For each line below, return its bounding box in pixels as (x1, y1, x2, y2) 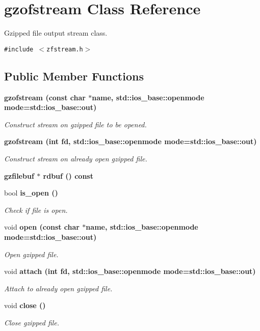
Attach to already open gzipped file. (4, 283, 113, 293)
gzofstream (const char (4, 92, 86, 102)
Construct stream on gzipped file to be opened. (4, 119, 147, 129)
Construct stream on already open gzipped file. (4, 153, 147, 163)
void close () (4, 300, 46, 311)
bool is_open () (4, 187, 58, 198)
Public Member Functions (4, 68, 144, 84)
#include (4, 45, 34, 53)
